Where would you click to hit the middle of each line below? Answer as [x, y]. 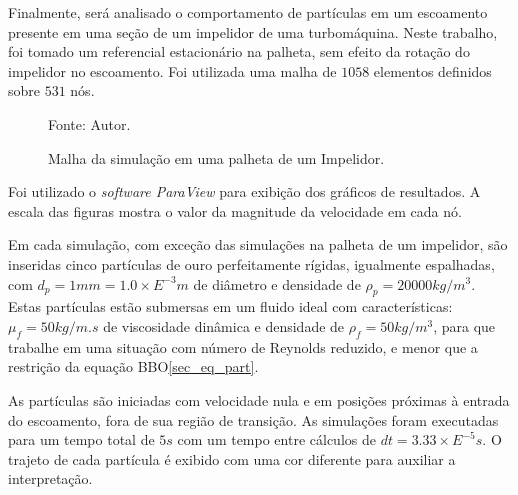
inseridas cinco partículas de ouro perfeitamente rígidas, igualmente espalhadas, [251, 263]
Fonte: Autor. [89, 123]
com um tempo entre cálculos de [276, 439]
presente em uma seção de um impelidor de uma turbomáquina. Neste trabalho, [253, 31]
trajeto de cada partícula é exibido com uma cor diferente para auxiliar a [232, 458]
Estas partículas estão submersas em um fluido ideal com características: [230, 306]
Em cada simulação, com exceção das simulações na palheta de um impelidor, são [258, 244]
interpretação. [50, 478]
